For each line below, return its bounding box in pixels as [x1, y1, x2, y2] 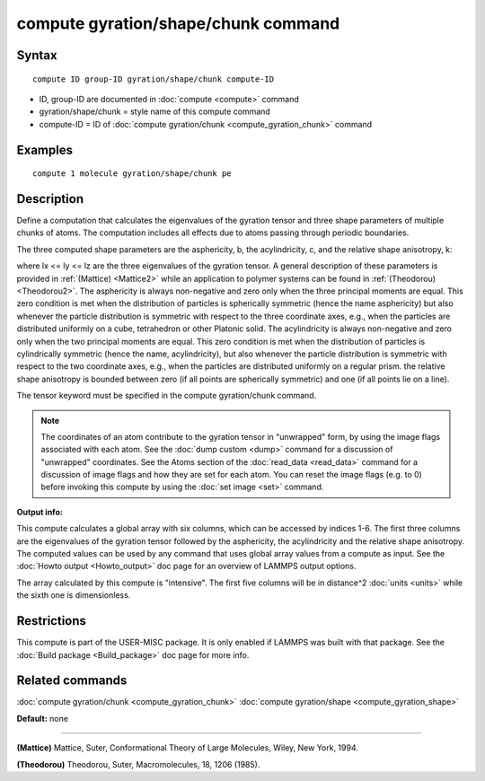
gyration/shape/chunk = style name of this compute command [39, 106, 271, 117]
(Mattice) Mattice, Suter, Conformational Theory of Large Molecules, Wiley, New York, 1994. [16, 742, 359, 753]
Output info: [16, 506, 63, 517]
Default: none [16, 713, 69, 724]
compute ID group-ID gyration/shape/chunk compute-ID [32, 74, 274, 84]
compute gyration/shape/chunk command [16, 13, 340, 33]
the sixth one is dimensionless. [16, 590, 131, 601]
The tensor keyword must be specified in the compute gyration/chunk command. [16, 390, 317, 401]
